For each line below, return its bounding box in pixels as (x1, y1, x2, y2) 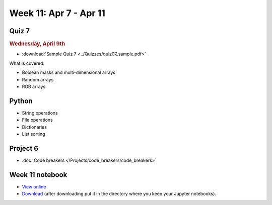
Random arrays (22, 76, 54, 82)
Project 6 (9, 144, 39, 153)
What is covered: (9, 60, 45, 66)
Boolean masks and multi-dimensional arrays (22, 69, 116, 75)
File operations (22, 117, 53, 123)
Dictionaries (22, 124, 47, 130)
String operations (22, 110, 58, 116)
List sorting (22, 131, 45, 137)
